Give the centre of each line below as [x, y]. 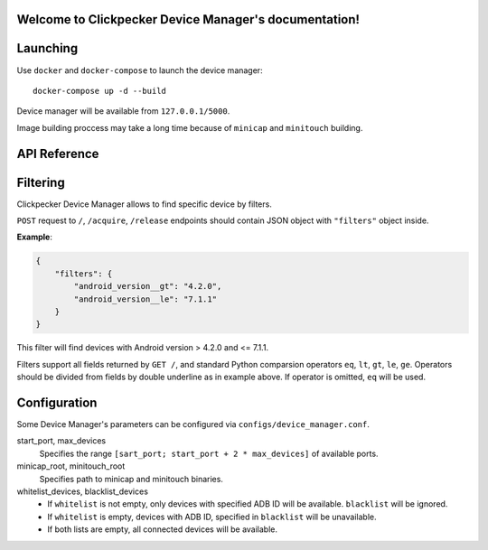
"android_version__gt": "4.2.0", [148, 286]
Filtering [41, 182]
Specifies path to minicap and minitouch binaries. [131, 479]
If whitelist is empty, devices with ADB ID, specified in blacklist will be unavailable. [212, 517]
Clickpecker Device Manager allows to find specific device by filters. [145, 204]
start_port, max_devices [61, 441]
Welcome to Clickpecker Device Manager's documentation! [188, 19]
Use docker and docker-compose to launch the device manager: [140, 70]
